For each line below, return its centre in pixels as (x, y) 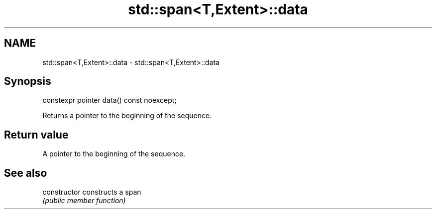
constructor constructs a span (92, 192)
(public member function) (84, 201)
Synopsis (28, 81)
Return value (36, 135)
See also (26, 173)
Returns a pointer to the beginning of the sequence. (127, 116)
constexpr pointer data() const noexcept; (109, 100)
